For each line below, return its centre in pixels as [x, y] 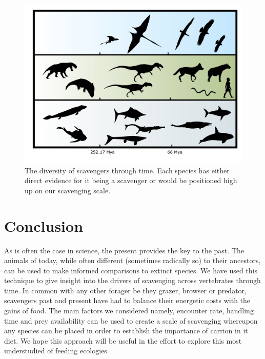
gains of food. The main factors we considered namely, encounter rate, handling [129, 311]
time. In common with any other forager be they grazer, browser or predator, [125, 290]
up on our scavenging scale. [68, 190]
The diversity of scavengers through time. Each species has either [127, 170]
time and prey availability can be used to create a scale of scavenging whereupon [131, 320]
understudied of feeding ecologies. [57, 351]
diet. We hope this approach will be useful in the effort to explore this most [123, 340]
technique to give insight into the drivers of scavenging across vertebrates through [132, 280]
